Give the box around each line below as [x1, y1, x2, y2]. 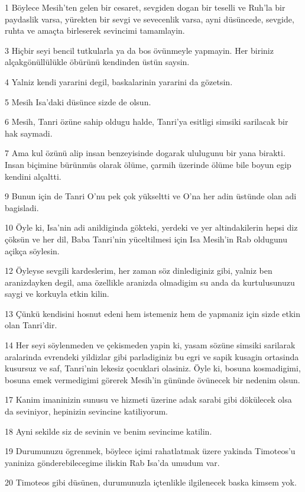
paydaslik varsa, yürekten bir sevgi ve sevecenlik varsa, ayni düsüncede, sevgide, [5, 12, 294, 25]
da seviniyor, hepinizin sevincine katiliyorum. [5, 405, 168, 417]
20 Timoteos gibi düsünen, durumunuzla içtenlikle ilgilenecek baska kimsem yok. [5, 476, 297, 488]
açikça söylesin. [5, 244, 60, 257]
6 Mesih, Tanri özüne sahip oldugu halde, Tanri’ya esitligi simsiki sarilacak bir [5, 115, 288, 128]
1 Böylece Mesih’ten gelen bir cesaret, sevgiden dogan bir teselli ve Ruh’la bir [5, 1, 285, 13]
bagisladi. [5, 201, 39, 213]
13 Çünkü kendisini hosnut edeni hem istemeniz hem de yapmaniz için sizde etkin [5, 307, 301, 319]
